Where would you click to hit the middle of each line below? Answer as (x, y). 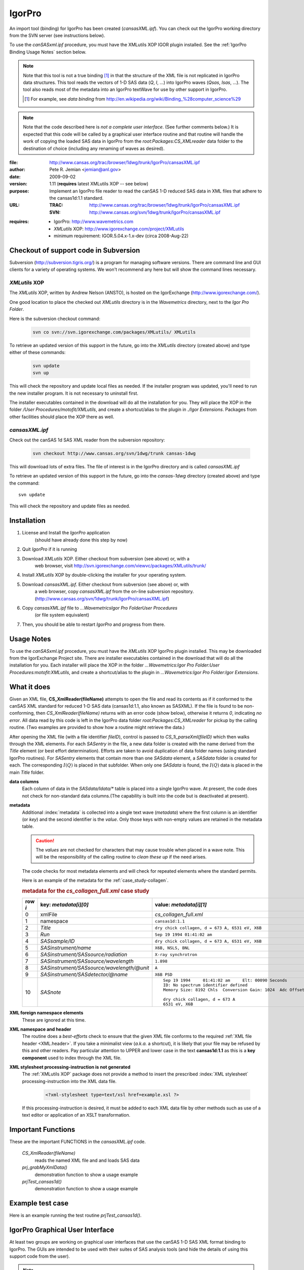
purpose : (19, 191)
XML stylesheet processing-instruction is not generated (70, 1067)
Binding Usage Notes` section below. (48, 52)
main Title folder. (27, 772)
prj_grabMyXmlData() (45, 1167)
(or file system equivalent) (62, 615)
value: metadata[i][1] (181, 905)
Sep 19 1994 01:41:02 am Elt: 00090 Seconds (225, 980)
